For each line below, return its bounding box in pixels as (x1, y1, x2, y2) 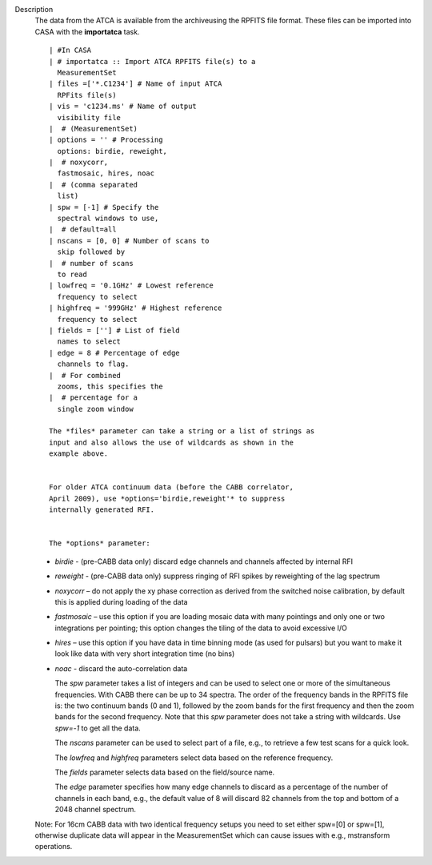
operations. (34, 842, 73, 851)
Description (14, 5, 54, 14)
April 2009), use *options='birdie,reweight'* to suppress (49, 493, 286, 503)
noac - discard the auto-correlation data (54, 663, 188, 673)
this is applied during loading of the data (54, 597, 188, 606)
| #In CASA (49, 46, 92, 55)
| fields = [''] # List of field (49, 325, 180, 335)
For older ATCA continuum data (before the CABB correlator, (49, 483, 294, 492)
